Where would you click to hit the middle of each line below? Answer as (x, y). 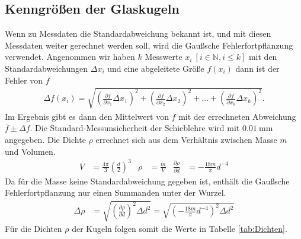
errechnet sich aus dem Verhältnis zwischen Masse (186, 139)
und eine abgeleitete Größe (156, 68)
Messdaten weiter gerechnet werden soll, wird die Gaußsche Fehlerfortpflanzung (149, 45)
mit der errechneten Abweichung (237, 116)
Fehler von (24, 80)
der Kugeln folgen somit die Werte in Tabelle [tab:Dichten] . (180, 229)
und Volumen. (30, 151)
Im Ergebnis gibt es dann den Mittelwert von (87, 116)
